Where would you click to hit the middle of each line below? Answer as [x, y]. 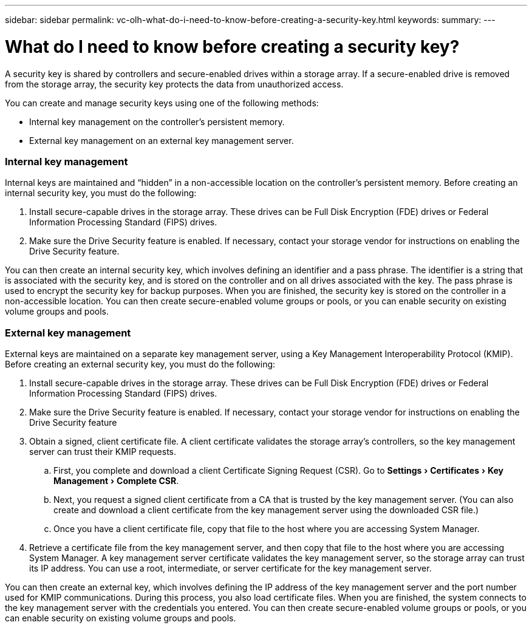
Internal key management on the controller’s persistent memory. [157, 121]
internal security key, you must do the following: [101, 193]
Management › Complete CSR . [116, 481]
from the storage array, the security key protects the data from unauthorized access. [174, 84]
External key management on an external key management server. [162, 140]
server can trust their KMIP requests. [103, 452]
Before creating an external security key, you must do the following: [140, 364]
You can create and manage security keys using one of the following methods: [162, 103]
